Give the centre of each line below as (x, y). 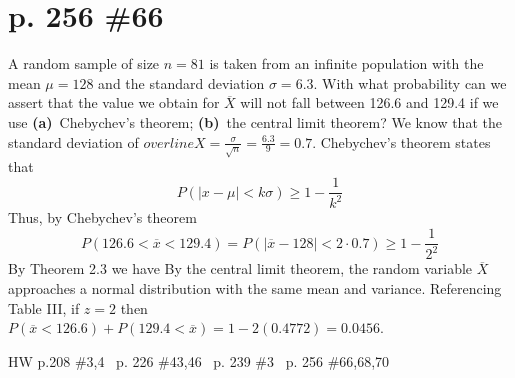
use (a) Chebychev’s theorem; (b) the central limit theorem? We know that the (255, 121)
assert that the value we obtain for (114, 102)
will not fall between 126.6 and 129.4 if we (369, 102)
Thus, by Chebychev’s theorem (102, 217)
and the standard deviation (181, 82)
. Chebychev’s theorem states (401, 141)
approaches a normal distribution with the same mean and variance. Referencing (255, 288)
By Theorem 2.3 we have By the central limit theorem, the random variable (240, 268)
